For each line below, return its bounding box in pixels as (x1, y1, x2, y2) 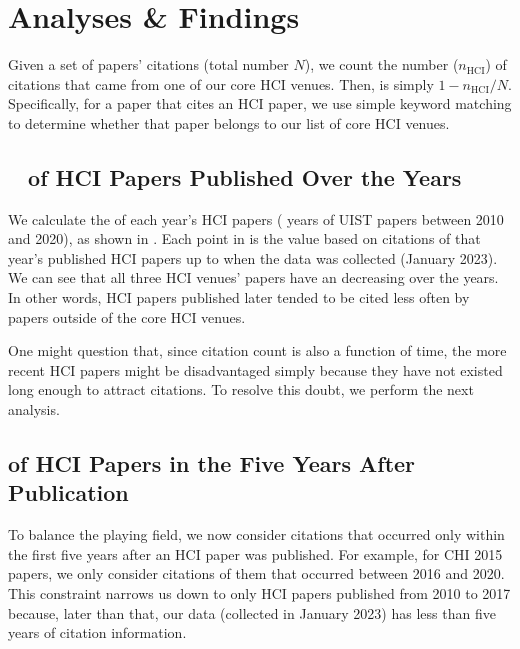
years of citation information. (8, 622, 187, 643)
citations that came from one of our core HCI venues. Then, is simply (8, 73, 434, 94)
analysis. (8, 399, 60, 420)
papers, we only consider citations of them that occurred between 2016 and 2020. (8, 563, 505, 584)
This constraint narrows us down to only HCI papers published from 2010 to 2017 (8, 583, 511, 604)
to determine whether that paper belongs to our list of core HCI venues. (8, 112, 450, 133)
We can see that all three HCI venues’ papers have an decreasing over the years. (8, 267, 499, 288)
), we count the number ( (304, 54, 459, 75)
